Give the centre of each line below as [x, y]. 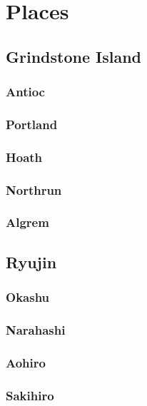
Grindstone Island [73, 56]
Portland [32, 124]
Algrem [27, 222]
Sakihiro [30, 395]
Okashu [28, 297]
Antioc [25, 92]
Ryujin [31, 262]
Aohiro [26, 362]
